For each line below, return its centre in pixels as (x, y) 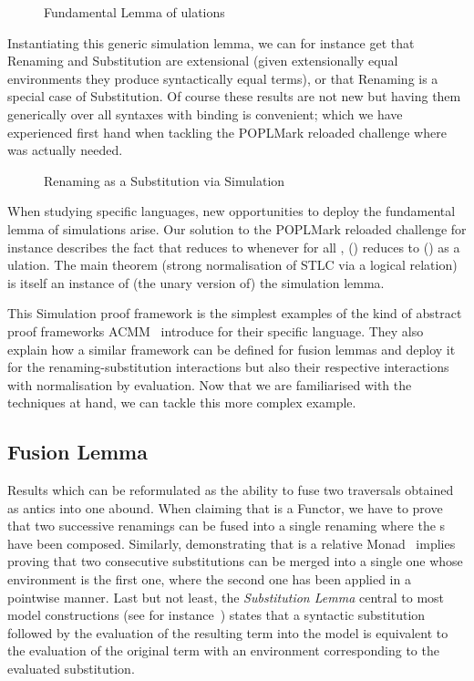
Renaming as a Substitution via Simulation (165, 180)
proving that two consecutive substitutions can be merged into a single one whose (235, 561)
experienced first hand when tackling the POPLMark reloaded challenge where (227, 132)
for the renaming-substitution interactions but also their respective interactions (228, 367)
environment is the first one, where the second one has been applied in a (209, 579)
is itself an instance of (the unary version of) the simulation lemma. (196, 282)
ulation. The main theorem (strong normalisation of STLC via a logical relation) (232, 265)
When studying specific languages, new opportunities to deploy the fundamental (232, 211)
